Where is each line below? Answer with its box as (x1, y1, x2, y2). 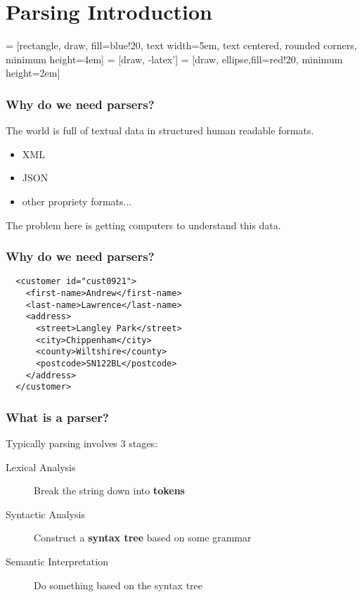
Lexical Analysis (6, 459, 76, 474)
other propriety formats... (22, 193, 132, 208)
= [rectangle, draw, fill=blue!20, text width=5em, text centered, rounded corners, (6, 38, 357, 53)
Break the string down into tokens (34, 483, 185, 498)
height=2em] (6, 65, 60, 80)
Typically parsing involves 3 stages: (6, 436, 157, 451)
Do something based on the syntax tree (34, 577, 203, 592)
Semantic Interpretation (6, 554, 108, 569)
